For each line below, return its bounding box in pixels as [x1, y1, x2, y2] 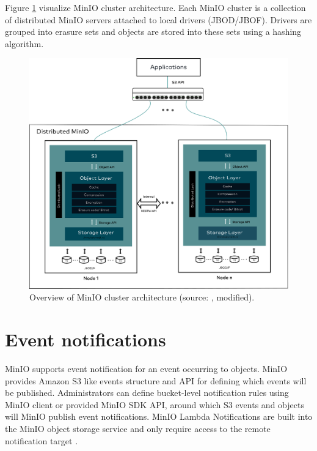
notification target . [5, 434, 78, 447]
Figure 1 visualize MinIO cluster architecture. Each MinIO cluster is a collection [5, 1, 306, 13]
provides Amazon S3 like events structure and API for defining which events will [5, 374, 307, 387]
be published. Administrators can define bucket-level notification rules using [5, 386, 289, 399]
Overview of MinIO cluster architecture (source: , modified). [29, 291, 255, 304]
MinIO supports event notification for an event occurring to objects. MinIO [5, 362, 288, 375]
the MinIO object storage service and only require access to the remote [5, 422, 271, 435]
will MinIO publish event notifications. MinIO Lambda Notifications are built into [5, 410, 313, 423]
